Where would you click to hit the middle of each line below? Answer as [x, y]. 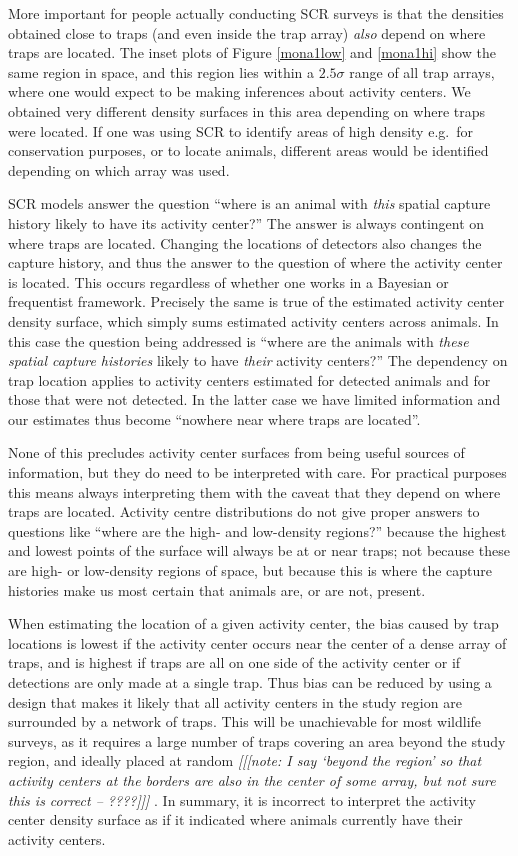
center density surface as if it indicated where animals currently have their [235, 819]
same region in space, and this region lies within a [161, 71]
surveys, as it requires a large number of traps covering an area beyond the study [257, 740]
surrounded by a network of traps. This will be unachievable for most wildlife [245, 721]
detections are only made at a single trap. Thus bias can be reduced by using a [250, 682]
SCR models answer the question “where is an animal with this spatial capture [249, 203]
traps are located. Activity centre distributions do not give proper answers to [244, 511]
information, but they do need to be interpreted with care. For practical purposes [257, 472]
